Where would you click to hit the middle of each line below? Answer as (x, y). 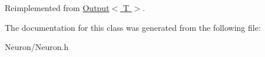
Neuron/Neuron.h (37, 47)
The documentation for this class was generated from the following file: (133, 27)
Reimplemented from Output (57, 8)
